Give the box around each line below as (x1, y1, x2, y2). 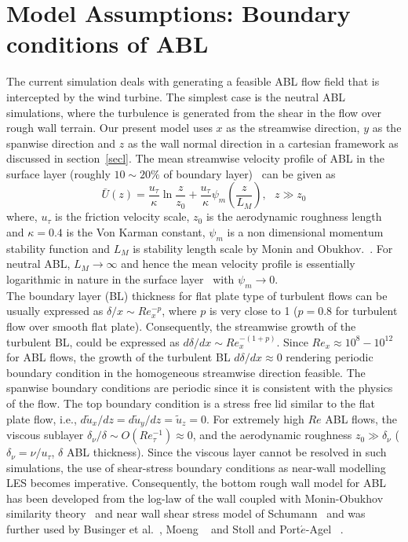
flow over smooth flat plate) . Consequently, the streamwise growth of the (6, 318, 356, 335)
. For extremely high (206, 410, 304, 427)
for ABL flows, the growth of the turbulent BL (6, 349, 231, 365)
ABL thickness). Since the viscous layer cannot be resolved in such (66, 444, 387, 460)
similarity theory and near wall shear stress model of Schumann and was (6, 505, 366, 522)
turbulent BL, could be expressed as (6, 333, 180, 350)
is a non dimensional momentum (227, 224, 384, 240)
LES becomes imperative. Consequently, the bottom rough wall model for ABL (6, 474, 387, 491)
